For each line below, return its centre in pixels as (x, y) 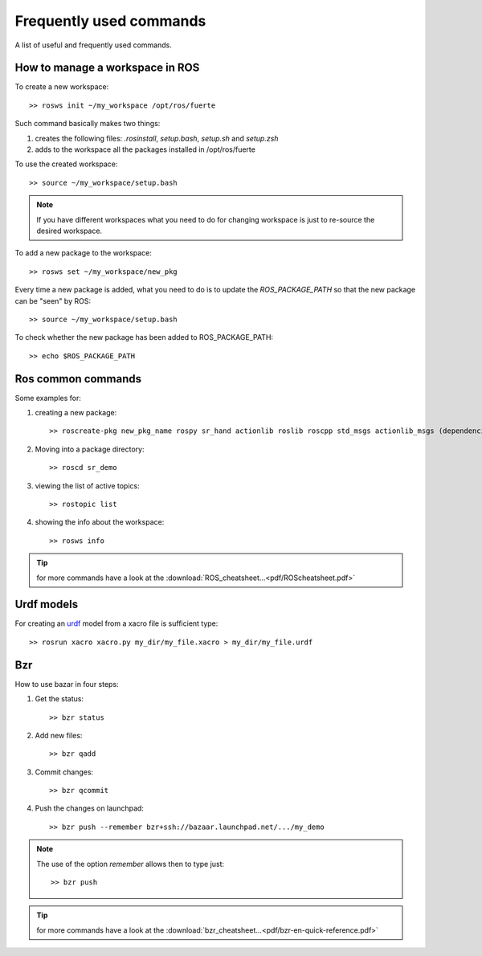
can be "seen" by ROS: (53, 300)
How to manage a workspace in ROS (107, 68)
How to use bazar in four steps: (67, 684)
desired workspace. (69, 231)
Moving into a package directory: (90, 449)
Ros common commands (78, 379)
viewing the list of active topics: (87, 485)
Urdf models (47, 605)
